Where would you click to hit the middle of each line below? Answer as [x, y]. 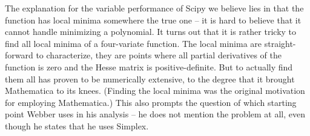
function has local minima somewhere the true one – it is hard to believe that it [153, 20]
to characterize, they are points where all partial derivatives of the [159, 55]
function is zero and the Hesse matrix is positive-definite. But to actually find [149, 66]
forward [19, 55]
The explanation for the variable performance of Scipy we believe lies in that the [154, 8]
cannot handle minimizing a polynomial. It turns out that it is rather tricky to [151, 32]
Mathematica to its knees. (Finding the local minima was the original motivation [155, 91]
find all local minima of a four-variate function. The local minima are [134, 43]
